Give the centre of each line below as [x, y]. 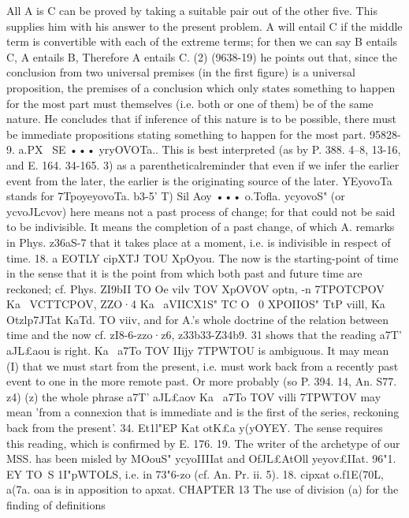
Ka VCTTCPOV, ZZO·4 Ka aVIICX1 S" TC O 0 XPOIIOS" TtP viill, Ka [196, 304]
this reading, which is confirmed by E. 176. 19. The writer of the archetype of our [203, 443]
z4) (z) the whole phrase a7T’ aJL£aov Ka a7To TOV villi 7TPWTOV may [194, 396]
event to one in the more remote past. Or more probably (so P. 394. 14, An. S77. [202, 381]
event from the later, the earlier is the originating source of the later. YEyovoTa [199, 180]
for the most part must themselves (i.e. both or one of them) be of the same [190, 103]
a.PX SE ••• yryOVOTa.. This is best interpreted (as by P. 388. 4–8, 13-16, [210, 149]
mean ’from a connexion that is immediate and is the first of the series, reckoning [203, 412]
